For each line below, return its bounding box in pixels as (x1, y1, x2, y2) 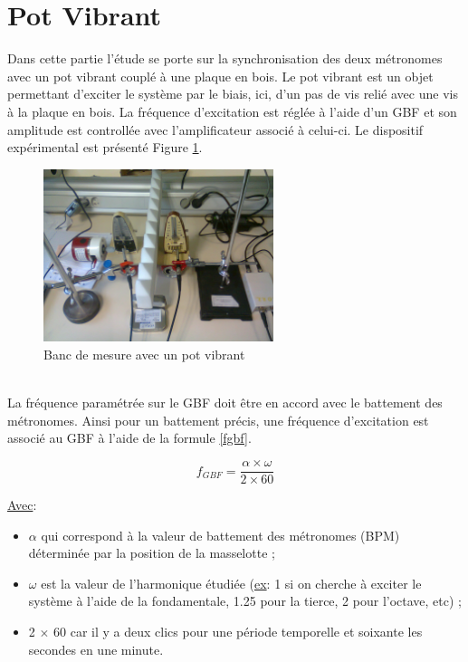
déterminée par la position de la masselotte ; (28, 543, 275, 562)
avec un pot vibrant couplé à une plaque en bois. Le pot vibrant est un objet (7, 66, 434, 85)
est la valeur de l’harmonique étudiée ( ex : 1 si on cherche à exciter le (41, 573, 422, 592)
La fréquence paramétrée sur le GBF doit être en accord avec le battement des (7, 393, 443, 412)
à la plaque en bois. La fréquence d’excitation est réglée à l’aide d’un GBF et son (7, 101, 457, 120)
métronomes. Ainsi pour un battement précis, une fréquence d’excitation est (7, 410, 429, 429)
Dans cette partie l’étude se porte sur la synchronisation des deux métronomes (7, 49, 443, 68)
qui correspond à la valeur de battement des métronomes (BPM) (41, 525, 400, 544)
